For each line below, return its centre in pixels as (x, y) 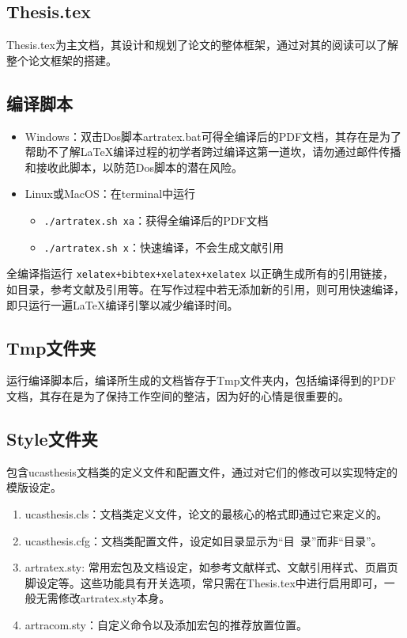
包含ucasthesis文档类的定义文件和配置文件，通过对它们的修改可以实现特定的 (202, 471)
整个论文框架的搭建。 (62, 60)
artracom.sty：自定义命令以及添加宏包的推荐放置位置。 (166, 624)
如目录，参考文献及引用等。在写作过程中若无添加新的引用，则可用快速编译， (205, 289)
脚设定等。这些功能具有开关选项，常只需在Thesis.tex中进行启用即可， (204, 582)
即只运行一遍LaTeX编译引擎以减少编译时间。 (122, 304)
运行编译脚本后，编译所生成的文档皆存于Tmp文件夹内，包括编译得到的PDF (201, 380)
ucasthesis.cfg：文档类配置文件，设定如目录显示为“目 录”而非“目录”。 (203, 540)
